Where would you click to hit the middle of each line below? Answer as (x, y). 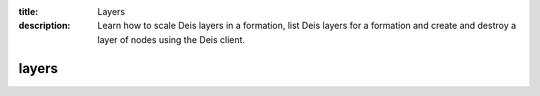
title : (28, 11)
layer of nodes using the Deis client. (171, 39)
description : (44, 26)
